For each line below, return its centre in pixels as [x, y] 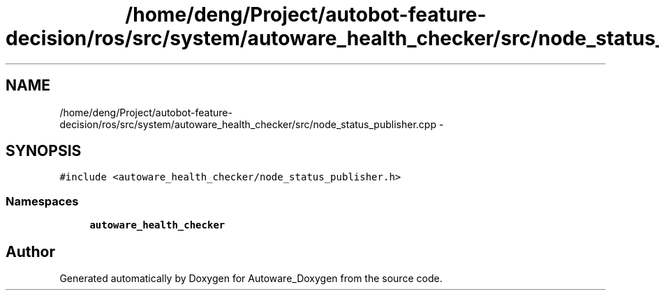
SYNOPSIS [44, 151]
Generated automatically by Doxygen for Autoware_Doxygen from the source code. [251, 279]
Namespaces [42, 201]
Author [30, 251]
